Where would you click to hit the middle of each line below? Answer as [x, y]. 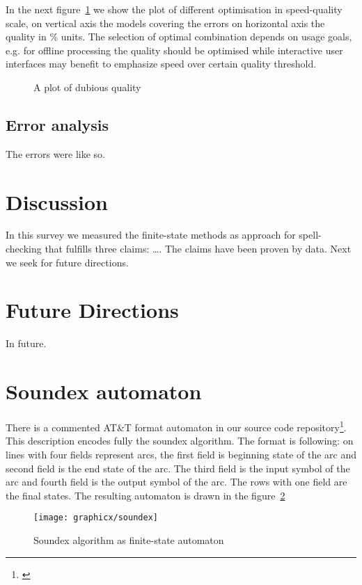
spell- [310, 235]
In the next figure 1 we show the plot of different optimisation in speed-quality [174, 9]
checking [24, 249]
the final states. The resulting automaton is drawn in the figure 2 [145, 495]
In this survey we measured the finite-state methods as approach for [151, 235]
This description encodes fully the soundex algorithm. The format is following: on [180, 441]
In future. [26, 343]
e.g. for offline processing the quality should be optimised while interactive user [174, 50]
